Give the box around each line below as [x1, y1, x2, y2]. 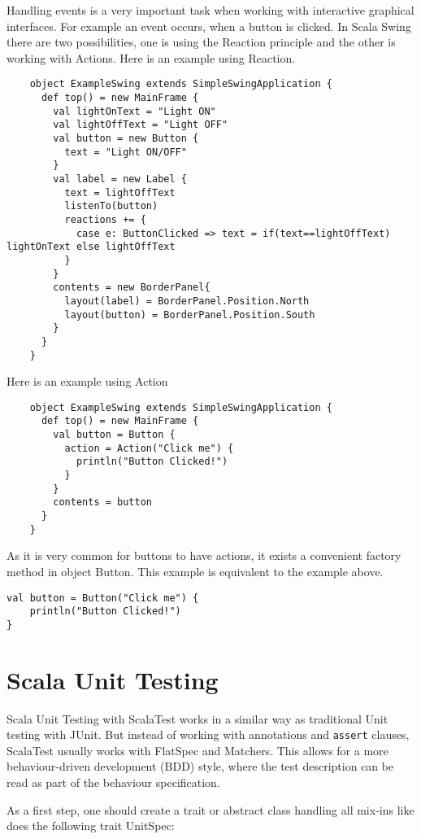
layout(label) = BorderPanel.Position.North [64, 295, 310, 307]
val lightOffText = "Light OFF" [53, 119, 228, 131]
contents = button [53, 496, 152, 509]
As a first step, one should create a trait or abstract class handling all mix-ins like [7, 801, 414, 818]
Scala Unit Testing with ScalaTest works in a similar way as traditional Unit [7, 710, 388, 727]
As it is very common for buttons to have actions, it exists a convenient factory [7, 547, 401, 564]
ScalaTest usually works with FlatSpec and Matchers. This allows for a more [7, 741, 388, 758]
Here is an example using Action [7, 373, 168, 390]
